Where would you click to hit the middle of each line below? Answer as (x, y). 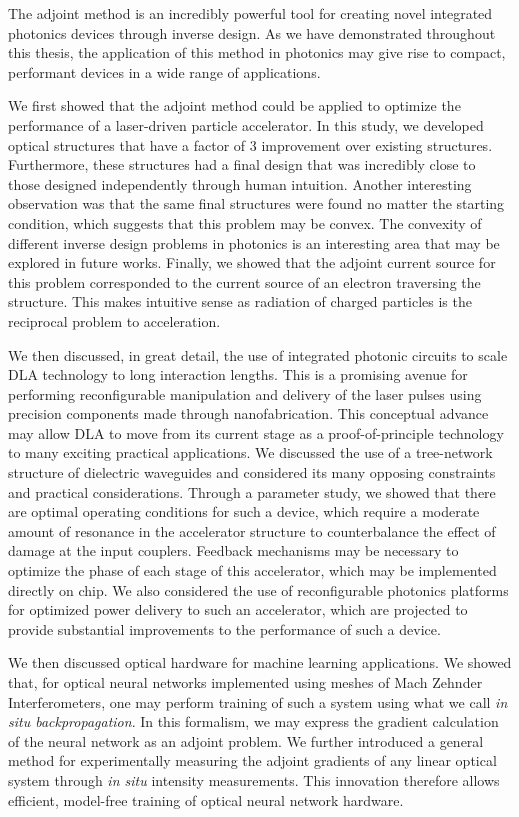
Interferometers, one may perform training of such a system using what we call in (258, 701)
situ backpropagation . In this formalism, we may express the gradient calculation (253, 721)
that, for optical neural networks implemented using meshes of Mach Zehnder (245, 682)
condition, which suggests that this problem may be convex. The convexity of (245, 222)
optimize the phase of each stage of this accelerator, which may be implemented (252, 570)
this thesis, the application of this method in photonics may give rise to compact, (257, 52)
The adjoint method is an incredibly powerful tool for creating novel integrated (250, 13)
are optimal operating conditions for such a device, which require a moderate (244, 511)
